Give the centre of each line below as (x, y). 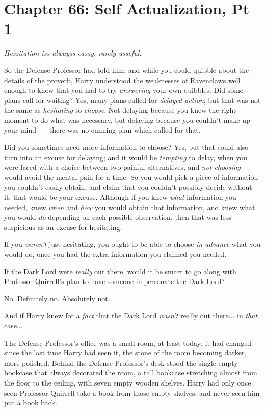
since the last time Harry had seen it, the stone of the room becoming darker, (125, 353)
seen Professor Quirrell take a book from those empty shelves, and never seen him (132, 392)
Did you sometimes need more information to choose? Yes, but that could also (126, 147)
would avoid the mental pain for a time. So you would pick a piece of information (131, 177)
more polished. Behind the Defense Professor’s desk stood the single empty (121, 362)
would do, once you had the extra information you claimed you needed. (115, 254)
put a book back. (31, 403)
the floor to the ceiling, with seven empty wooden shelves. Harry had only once (128, 382)
